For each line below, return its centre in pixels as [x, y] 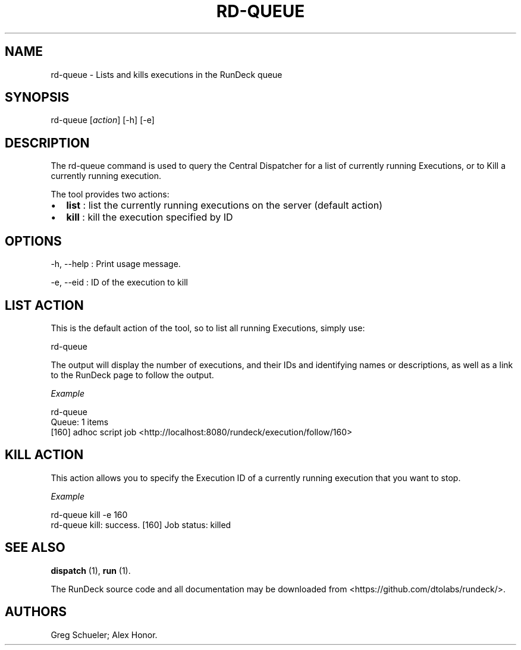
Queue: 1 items [80, 422]
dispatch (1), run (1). [91, 570]
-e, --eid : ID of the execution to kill [119, 282]
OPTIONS [33, 241]
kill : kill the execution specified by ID [150, 217]
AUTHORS [36, 612]
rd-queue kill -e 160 [89, 514]
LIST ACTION [44, 305]
